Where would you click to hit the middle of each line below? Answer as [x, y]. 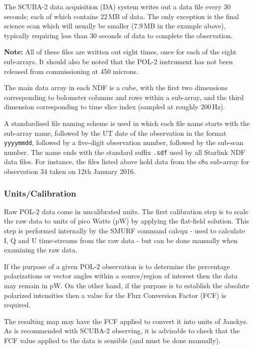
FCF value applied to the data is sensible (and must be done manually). [112, 340]
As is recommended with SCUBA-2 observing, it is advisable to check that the [122, 331]
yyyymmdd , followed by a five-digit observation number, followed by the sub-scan [124, 142]
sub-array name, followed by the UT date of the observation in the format [115, 133]
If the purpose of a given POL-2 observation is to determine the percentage [117, 266]
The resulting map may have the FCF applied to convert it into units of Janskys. [126, 321]
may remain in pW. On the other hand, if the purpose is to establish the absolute [127, 285]
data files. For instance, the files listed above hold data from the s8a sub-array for [127, 162]
